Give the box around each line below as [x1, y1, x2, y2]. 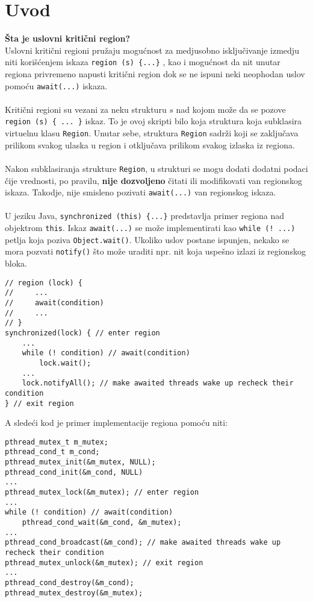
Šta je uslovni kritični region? [5, 32, 131, 45]
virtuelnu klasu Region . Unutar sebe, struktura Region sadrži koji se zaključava [5, 127, 299, 139]
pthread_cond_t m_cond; [5, 448, 100, 457]
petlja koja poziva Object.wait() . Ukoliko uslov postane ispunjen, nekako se [5, 233, 290, 246]
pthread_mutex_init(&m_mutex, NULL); [5, 458, 156, 467]
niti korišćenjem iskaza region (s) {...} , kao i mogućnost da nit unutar [5, 55, 280, 68]
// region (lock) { [5, 278, 82, 287]
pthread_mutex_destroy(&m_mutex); [5, 588, 143, 597]
